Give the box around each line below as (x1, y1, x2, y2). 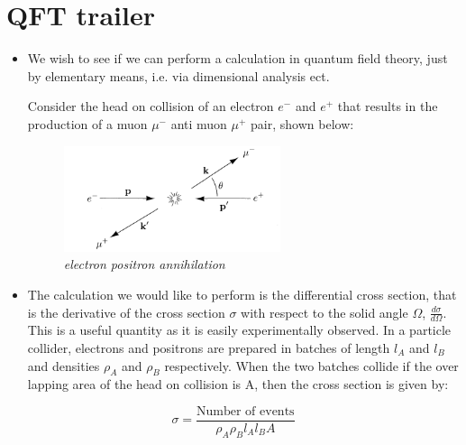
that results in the (337, 97, 438, 116)
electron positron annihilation (63, 255, 225, 273)
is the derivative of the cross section (27, 302, 225, 321)
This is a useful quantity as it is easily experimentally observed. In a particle (27, 320, 452, 339)
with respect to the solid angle (241, 302, 408, 321)
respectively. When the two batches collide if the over (164, 356, 459, 375)
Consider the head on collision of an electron (27, 97, 274, 116)
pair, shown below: (251, 114, 354, 133)
